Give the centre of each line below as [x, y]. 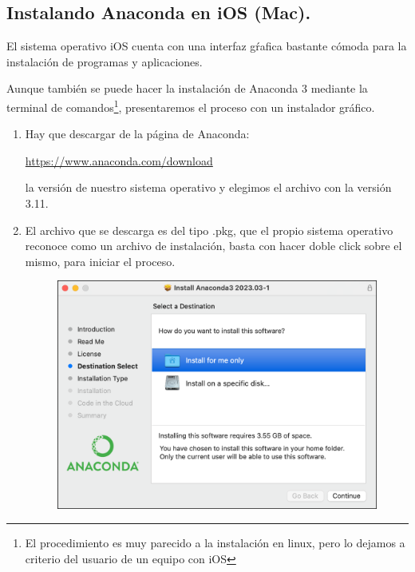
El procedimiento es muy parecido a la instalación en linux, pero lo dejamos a [215, 543]
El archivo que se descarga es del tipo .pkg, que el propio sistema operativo [209, 230]
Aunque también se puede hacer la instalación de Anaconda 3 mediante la [187, 88]
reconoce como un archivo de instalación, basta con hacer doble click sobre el [213, 246]
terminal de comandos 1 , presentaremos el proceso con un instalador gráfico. [191, 105]
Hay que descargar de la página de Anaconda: [137, 134]
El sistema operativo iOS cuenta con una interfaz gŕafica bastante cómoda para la [207, 46]
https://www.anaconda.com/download [119, 160]
